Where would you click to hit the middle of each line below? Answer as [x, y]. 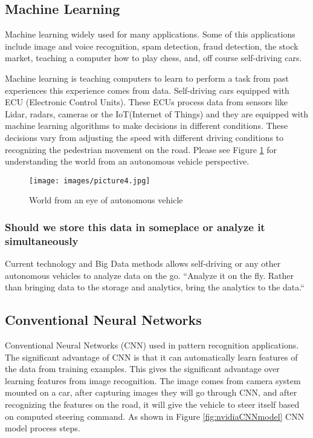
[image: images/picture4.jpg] [90, 181]
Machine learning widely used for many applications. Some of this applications [150, 34]
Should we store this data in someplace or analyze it [135, 227]
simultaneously [42, 240]
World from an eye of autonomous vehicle [106, 200]
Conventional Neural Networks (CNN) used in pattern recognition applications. [152, 345]
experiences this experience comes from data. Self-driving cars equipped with [147, 90]
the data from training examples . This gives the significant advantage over [142, 369]
